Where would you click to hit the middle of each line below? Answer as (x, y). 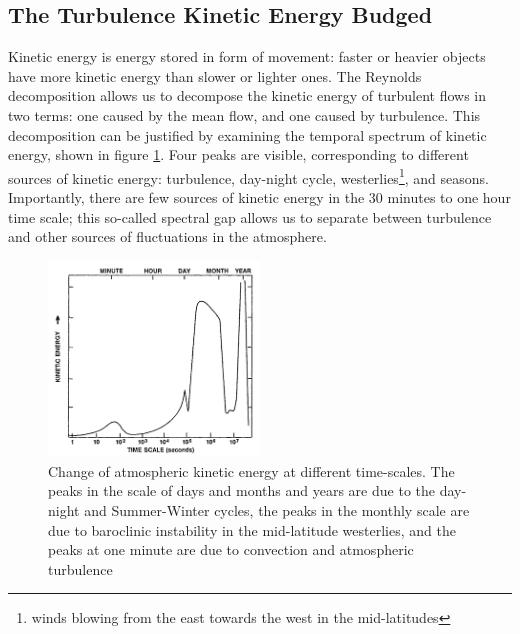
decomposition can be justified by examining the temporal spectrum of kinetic (247, 134)
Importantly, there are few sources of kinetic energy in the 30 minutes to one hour (259, 197)
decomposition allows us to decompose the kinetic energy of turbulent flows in (247, 95)
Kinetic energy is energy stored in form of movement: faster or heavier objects (247, 56)
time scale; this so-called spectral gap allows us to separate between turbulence (250, 216)
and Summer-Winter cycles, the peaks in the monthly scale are (277, 510)
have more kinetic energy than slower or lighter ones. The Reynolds (215, 75)
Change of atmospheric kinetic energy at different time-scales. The (251, 470)
